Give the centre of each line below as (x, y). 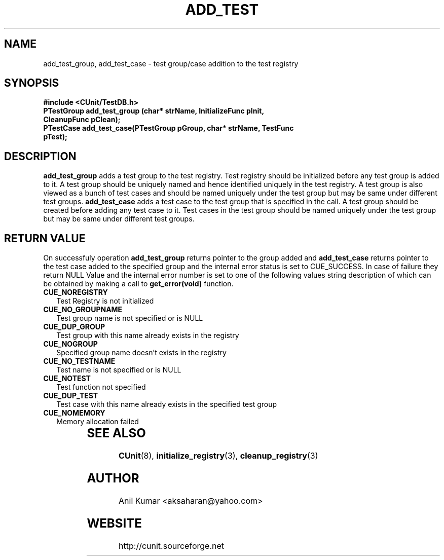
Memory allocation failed (98, 422)
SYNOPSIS (32, 83)
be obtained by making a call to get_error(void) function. (138, 284)
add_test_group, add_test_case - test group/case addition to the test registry (171, 63)
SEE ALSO (116, 433)
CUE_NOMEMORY (74, 413)
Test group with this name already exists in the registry (148, 335)
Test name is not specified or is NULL (119, 370)
